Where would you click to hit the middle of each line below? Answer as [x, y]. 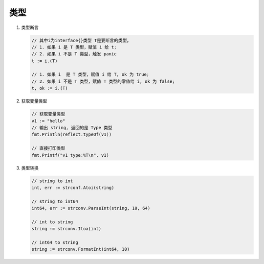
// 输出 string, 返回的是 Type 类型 [72, 128]
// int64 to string [55, 243]
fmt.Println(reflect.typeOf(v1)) [72, 134]
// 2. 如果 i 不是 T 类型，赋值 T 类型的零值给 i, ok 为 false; [103, 81]
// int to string [52, 222]
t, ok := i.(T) [50, 88]
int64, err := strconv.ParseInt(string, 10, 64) [91, 208]
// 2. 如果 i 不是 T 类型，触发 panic [74, 54]
